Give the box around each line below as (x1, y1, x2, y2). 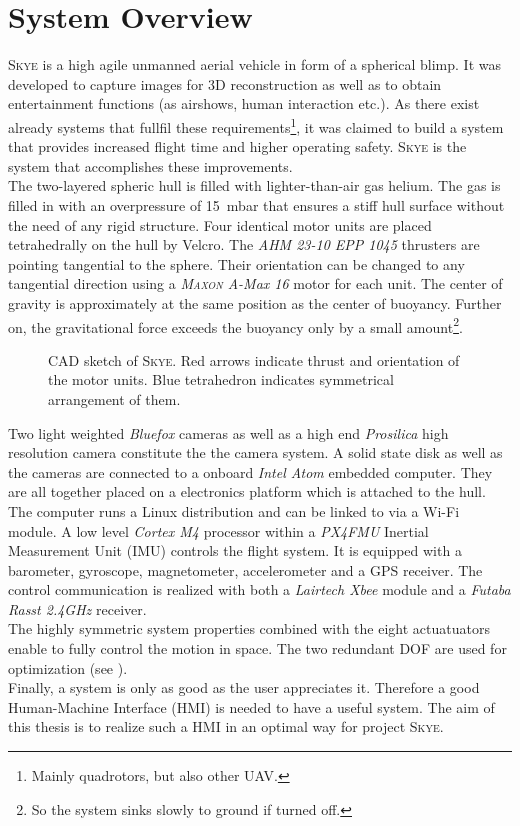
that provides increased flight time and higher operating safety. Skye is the (8, 136, 467, 157)
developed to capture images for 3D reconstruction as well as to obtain (8, 73, 442, 94)
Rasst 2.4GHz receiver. (8, 598, 147, 619)
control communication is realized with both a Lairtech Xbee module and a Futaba (8, 579, 511, 600)
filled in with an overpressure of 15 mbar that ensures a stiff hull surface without (8, 194, 505, 215)
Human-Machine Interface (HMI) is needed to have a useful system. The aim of (8, 696, 495, 717)
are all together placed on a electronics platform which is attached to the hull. (8, 481, 486, 502)
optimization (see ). (8, 657, 128, 678)
